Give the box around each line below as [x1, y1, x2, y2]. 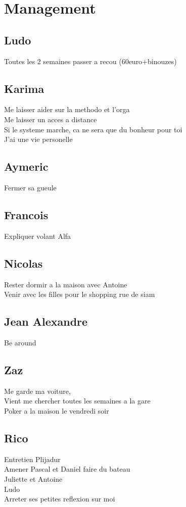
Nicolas [4, 255, 43, 271]
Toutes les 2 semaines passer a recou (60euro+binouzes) [4, 56, 177, 66]
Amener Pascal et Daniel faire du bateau [4, 464, 130, 474]
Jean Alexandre [4, 314, 88, 329]
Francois [4, 207, 49, 222]
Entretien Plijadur [4, 453, 61, 464]
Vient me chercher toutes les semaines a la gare [4, 395, 151, 406]
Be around [4, 337, 36, 347]
